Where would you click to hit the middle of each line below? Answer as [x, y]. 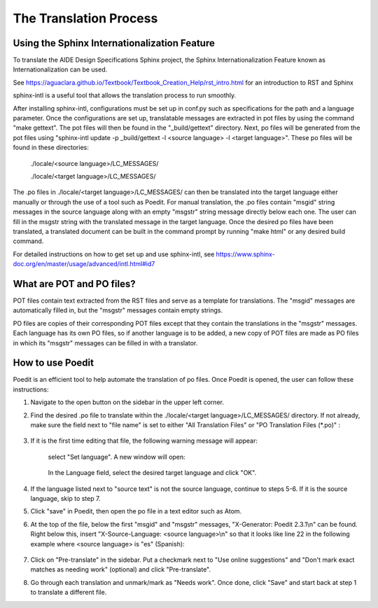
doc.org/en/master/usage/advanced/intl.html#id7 [84, 264]
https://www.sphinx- [246, 254]
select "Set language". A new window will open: [117, 457]
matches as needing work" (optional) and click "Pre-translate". [121, 569]
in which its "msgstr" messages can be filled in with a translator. [105, 343]
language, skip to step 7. [65, 498]
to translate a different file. [69, 593]
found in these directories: [51, 148]
